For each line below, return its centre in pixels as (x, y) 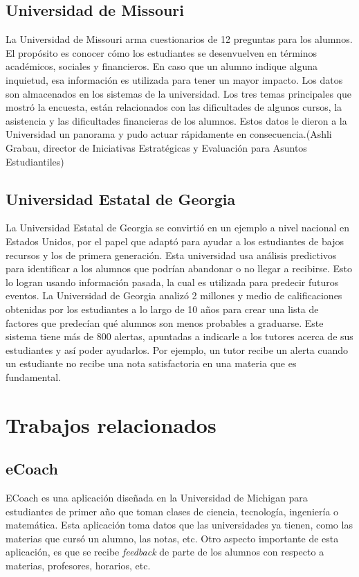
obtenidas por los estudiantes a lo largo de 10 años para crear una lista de (162, 309)
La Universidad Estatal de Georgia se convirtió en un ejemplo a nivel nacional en (178, 228)
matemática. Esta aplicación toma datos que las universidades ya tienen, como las (179, 525)
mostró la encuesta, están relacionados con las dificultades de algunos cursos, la (174, 107)
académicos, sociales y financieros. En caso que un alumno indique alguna (162, 66)
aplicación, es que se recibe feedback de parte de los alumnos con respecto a (165, 552)
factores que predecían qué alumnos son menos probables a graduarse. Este (165, 322)
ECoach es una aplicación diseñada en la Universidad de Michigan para (157, 498)
